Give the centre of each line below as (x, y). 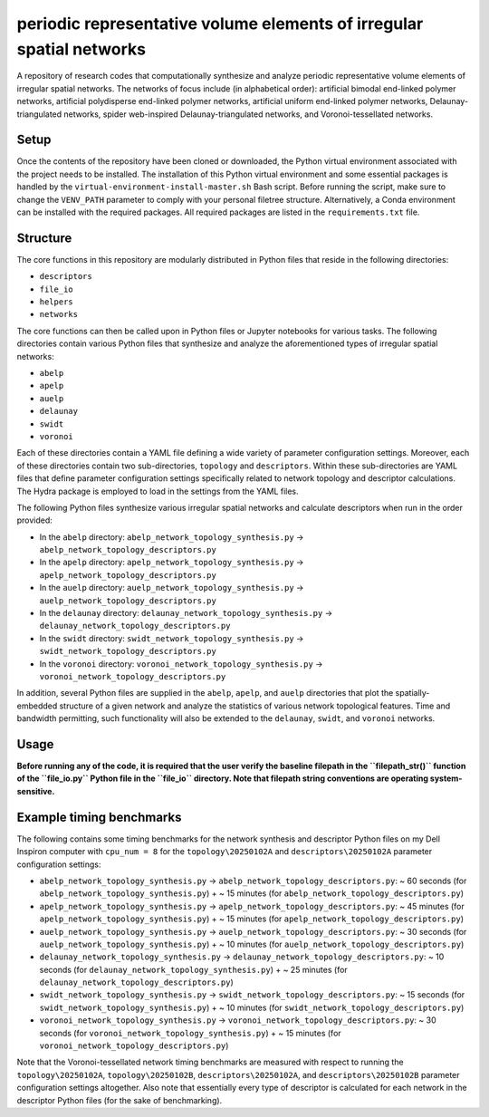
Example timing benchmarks (99, 817)
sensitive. (36, 791)
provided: (35, 520)
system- (446, 778)
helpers (57, 302)
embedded (37, 706)
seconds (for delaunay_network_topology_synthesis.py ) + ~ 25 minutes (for (193, 969)
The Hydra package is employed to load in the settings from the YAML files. (158, 491)
